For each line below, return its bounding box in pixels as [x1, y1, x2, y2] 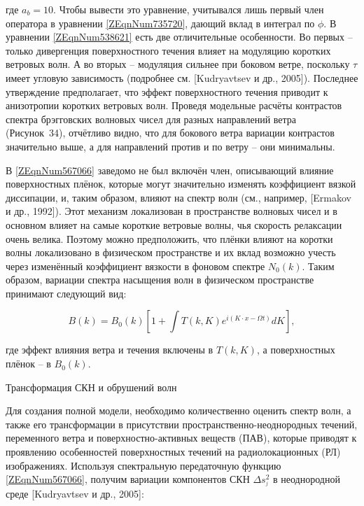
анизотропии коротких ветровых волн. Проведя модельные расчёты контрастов [6, 98, 342, 113]
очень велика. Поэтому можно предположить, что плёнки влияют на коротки [6, 231, 333, 246]
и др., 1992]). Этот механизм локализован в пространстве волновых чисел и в [6, 204, 337, 218]
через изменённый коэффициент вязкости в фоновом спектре [6, 258, 265, 273]
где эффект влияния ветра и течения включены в [6, 342, 213, 357]
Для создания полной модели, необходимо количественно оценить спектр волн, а [6, 403, 351, 418]
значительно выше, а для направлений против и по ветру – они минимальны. [6, 139, 335, 153]
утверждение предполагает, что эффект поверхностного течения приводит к [6, 84, 328, 99]
